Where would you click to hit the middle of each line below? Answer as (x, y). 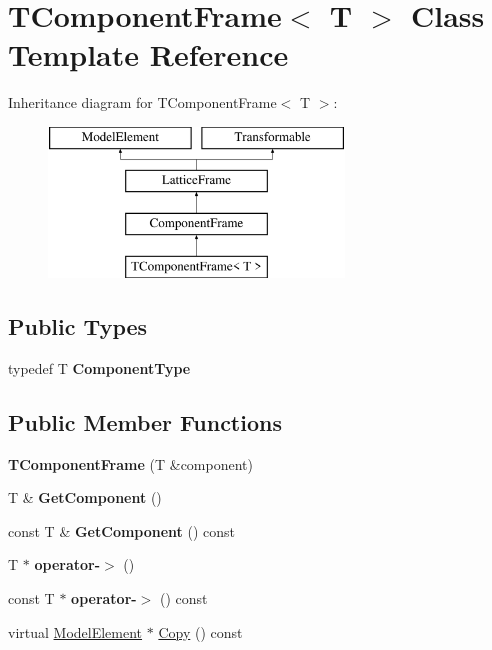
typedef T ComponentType (99, 367)
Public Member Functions (145, 421)
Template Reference (148, 54)
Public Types (78, 326)
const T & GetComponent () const (122, 530)
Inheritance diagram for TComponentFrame (142, 102)
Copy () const (200, 631)
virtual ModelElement (75, 631)
